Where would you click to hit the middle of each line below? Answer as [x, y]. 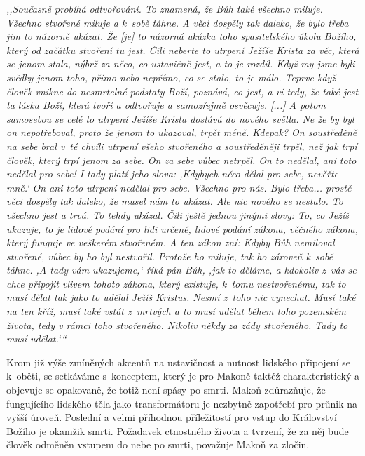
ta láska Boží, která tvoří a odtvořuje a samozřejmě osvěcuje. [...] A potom [166, 105]
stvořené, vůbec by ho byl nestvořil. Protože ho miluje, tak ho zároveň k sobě [170, 256]
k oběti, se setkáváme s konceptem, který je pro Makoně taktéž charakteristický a [183, 376]
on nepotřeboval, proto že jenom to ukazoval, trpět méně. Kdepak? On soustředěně [182, 132]
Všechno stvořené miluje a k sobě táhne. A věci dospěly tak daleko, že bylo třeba [178, 22]
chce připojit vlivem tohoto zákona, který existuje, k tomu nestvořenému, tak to [176, 283]
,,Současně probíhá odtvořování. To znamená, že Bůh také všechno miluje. [165, 8]
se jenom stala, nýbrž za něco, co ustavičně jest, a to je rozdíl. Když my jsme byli [181, 63]
